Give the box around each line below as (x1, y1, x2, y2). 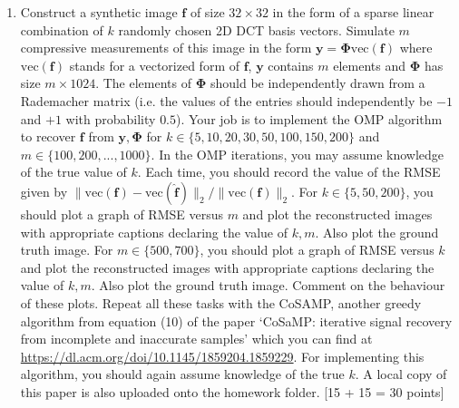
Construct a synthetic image (20, 3, 178, 21)
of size (190, 3, 225, 21)
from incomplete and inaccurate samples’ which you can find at (20, 329, 373, 348)
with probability (65, 109, 156, 128)
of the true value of (20, 162, 127, 181)
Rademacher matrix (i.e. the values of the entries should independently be (20, 91, 433, 110)
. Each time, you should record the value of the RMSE (137, 162, 441, 181)
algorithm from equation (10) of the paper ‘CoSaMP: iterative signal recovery (20, 311, 453, 330)
